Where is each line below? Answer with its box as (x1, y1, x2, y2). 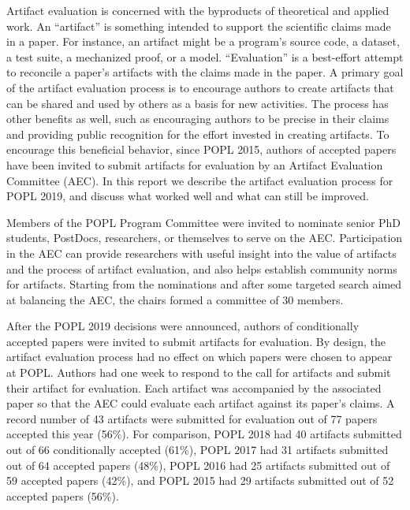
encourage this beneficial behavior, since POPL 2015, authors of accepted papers (6, 141, 397, 158)
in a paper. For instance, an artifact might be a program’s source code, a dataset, (6, 33, 400, 50)
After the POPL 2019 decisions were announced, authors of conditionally (6, 318, 360, 334)
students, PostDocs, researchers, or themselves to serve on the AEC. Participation (6, 229, 403, 246)
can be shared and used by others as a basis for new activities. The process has (6, 95, 389, 111)
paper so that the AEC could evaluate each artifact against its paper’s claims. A (6, 395, 395, 411)
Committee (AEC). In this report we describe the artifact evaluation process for (6, 172, 393, 188)
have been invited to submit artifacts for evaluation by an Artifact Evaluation (6, 156, 383, 173)
